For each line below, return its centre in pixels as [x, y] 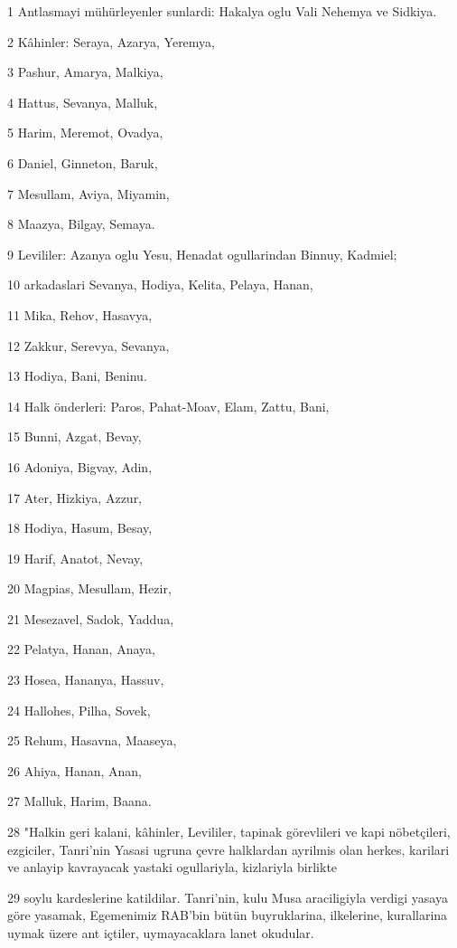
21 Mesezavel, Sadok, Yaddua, [91, 618]
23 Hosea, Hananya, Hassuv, [86, 680]
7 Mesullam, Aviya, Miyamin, [89, 193]
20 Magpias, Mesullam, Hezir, [89, 588]
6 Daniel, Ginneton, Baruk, [83, 162]
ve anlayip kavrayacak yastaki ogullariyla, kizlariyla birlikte [173, 867]
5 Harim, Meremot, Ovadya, [85, 133]
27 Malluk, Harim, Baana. [79, 801]
